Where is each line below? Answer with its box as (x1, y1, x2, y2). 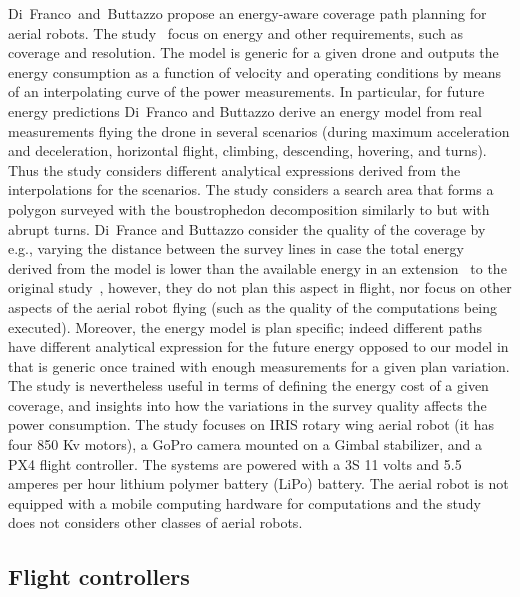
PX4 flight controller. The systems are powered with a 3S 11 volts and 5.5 (8, 453, 462, 474)
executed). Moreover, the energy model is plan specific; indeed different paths (8, 316, 483, 337)
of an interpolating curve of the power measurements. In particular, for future (8, 81, 485, 102)
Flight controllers (8, 561, 190, 592)
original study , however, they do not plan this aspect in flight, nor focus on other (8, 277, 512, 298)
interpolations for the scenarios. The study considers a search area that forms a (8, 179, 494, 200)
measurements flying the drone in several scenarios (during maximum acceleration (8, 120, 510, 141)
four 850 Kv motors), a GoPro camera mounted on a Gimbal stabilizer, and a (8, 434, 483, 455)
